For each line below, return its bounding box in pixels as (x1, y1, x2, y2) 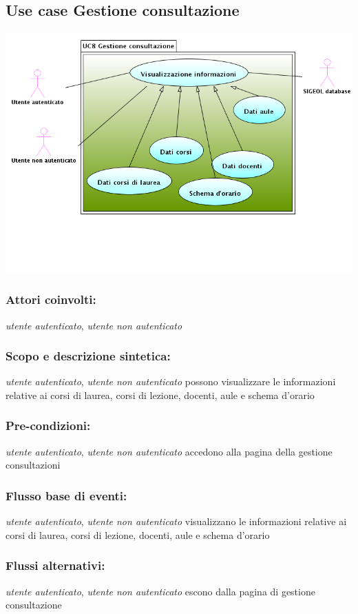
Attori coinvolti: (6, 291, 96, 308)
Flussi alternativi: (6, 557, 105, 574)
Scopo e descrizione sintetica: (6, 347, 171, 365)
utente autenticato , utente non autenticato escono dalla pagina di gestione (6, 584, 315, 598)
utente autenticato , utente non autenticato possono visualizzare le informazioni (6, 374, 336, 389)
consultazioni (6, 458, 61, 472)
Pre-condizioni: (6, 417, 91, 434)
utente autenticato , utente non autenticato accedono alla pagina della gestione (6, 444, 333, 458)
